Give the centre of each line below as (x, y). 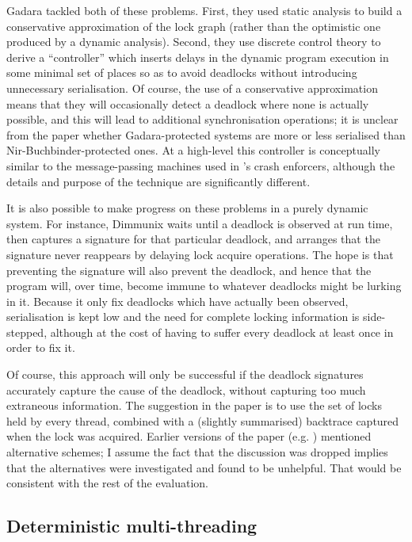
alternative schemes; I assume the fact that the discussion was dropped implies (197, 452)
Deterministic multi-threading (132, 526)
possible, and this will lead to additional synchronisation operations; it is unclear (202, 119)
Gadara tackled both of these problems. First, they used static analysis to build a (204, 10)
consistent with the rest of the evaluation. (107, 483)
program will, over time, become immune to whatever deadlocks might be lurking (204, 286)
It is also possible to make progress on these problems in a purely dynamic (187, 208)
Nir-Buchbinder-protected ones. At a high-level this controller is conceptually (193, 150)
